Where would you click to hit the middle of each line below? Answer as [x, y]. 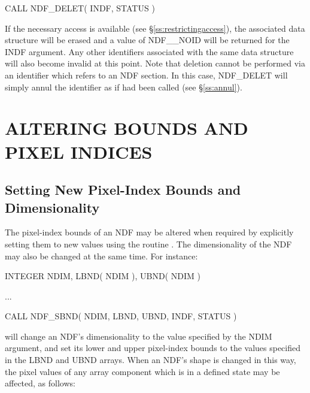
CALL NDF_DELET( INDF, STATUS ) [80, 8]
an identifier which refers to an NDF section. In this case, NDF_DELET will [146, 75]
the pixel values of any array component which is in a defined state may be [142, 371]
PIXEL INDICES [79, 151]
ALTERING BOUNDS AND [127, 128]
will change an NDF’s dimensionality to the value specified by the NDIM [139, 336]
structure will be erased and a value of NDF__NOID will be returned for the [147, 40]
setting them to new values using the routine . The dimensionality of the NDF [148, 244]
